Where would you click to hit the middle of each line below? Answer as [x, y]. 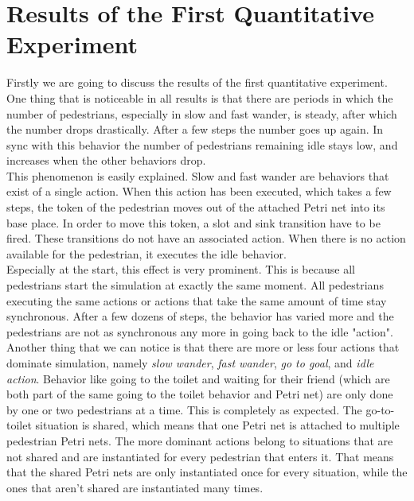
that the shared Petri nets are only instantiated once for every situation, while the [207, 472]
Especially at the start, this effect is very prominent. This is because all [181, 269]
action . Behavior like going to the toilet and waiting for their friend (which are [198, 378]
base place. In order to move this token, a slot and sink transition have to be [193, 222]
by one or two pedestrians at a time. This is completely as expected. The [184, 409]
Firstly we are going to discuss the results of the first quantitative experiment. [197, 82]
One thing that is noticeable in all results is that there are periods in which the [200, 97]
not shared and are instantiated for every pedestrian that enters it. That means [200, 456]
